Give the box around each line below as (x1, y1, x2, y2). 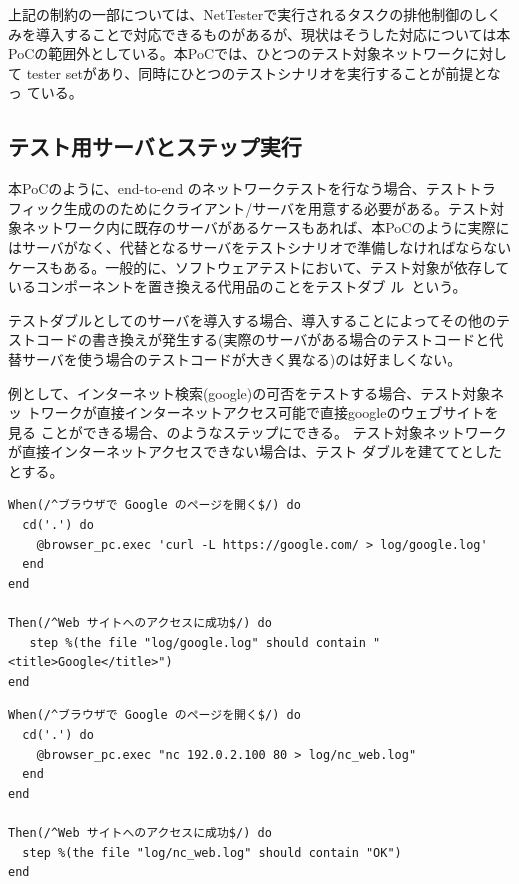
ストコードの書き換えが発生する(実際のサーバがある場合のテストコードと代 (8, 329, 504, 350)
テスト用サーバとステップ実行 (8, 131, 302, 162)
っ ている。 (8, 82, 83, 103)
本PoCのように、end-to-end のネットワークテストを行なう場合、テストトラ (8, 178, 496, 199)
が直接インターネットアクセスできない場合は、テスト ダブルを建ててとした (8, 441, 502, 462)
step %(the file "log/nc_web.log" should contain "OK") (22, 845, 402, 860)
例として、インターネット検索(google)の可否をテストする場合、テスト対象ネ (8, 382, 505, 403)
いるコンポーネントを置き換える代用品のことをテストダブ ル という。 (8, 276, 467, 297)
